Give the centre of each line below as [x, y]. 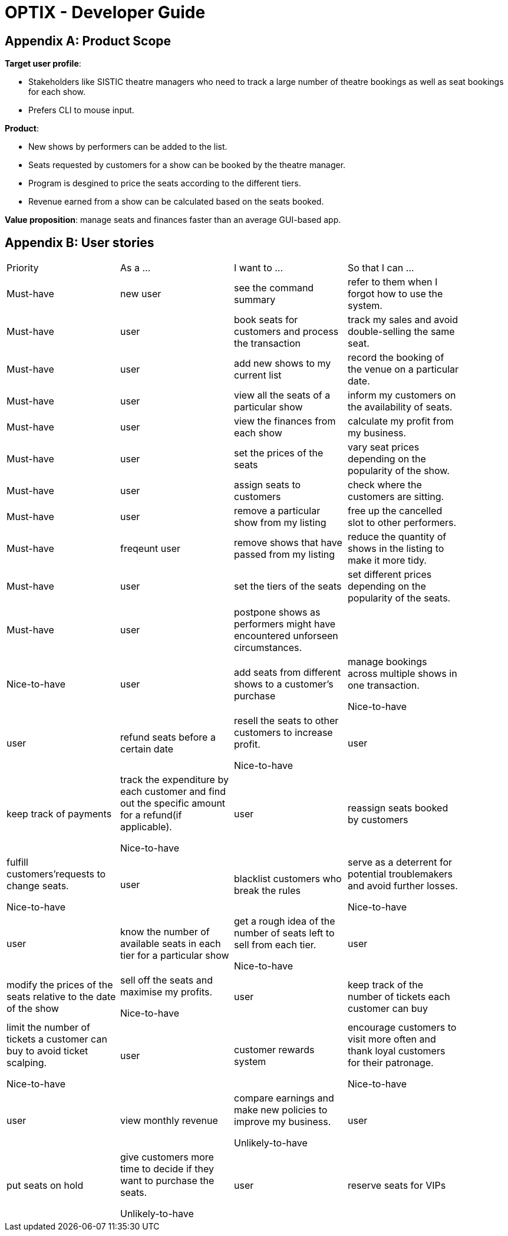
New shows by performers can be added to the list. [128, 147]
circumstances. [268, 648]
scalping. [27, 1063]
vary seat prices [384, 447]
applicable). [146, 827]
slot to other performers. [402, 523]
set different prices [390, 575]
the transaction [267, 343]
